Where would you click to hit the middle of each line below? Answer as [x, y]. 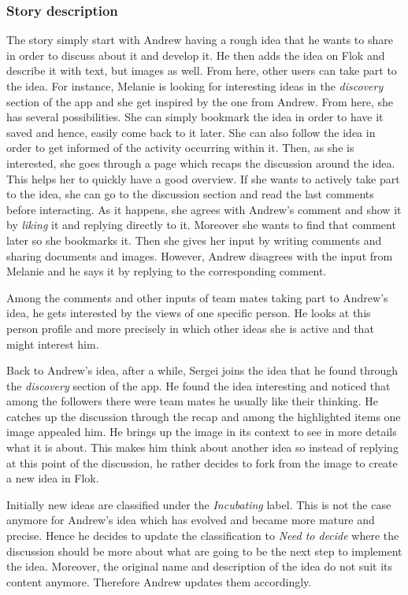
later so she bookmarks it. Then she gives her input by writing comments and [194, 240]
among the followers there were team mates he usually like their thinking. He [193, 401]
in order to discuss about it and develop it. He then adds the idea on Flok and [196, 55]
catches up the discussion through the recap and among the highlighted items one [204, 416]
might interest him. [53, 344]
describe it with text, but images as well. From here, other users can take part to [202, 70]
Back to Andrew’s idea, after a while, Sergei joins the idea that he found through [202, 370]
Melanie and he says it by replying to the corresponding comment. [167, 271]
